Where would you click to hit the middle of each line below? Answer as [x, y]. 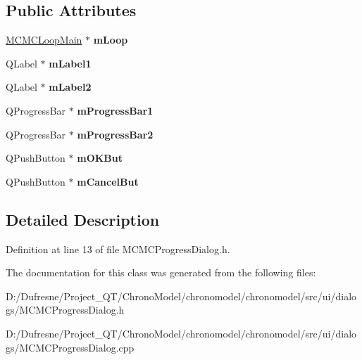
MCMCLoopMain [44, 40]
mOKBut [100, 158]
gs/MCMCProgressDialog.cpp [70, 347]
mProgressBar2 [115, 134]
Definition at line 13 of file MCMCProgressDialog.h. [118, 249]
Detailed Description [83, 219]
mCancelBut [108, 181]
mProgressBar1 [115, 110]
